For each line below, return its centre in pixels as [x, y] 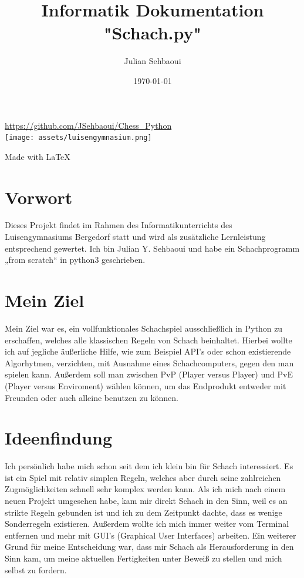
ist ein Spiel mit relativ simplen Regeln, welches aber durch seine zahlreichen [143, 477]
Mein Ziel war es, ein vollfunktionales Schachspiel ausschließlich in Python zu [144, 328]
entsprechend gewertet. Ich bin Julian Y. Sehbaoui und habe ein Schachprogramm [152, 248]
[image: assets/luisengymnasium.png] [78, 138]
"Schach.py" [152, 33]
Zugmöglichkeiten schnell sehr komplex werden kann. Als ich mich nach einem [145, 489]
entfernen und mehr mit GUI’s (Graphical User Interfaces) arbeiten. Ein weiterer [151, 535]
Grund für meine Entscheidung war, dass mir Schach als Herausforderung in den [149, 547]
